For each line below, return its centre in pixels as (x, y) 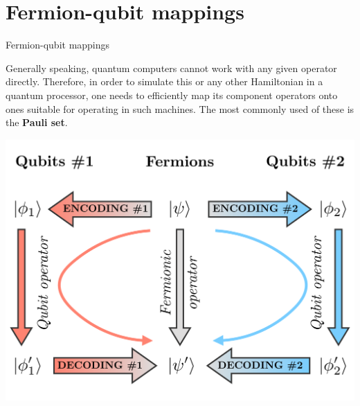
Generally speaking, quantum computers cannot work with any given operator (171, 68)
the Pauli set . (37, 122)
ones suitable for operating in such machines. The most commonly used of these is (180, 108)
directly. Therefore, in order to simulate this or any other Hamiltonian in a (164, 81)
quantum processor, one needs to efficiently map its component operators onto (172, 95)
